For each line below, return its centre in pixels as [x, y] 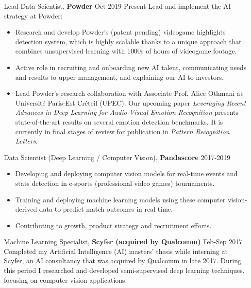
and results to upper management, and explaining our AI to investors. [119, 77]
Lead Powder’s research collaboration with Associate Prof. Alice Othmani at [129, 93]
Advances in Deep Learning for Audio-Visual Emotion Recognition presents [127, 112]
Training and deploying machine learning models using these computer [120, 199]
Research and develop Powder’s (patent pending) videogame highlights [120, 32]
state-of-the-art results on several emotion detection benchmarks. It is [119, 121]
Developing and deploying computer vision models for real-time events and [126, 173]
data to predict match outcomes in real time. [106, 209]
